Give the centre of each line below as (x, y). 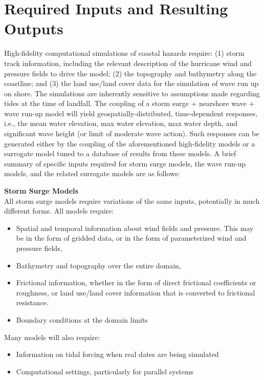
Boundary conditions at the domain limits (82, 319)
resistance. (32, 302)
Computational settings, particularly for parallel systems (105, 371)
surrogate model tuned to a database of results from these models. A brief (120, 153)
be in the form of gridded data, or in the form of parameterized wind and (131, 238)
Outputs (34, 28)
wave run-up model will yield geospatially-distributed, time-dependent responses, (131, 113)
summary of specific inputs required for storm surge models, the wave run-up (125, 163)
